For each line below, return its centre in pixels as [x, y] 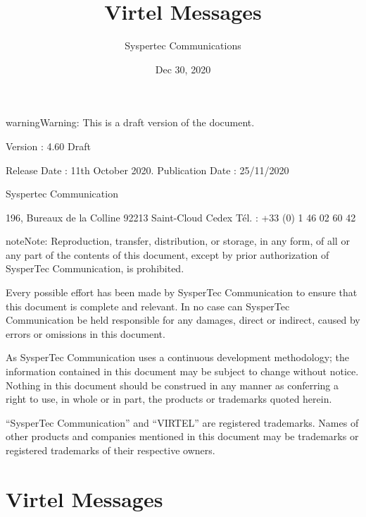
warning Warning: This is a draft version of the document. [130, 122]
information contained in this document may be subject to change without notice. [182, 371]
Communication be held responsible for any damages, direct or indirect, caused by [183, 320]
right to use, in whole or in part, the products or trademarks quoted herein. [169, 399]
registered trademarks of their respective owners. [111, 450]
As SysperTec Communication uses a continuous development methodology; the [178, 357]
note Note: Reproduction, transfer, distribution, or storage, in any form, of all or [178, 241]
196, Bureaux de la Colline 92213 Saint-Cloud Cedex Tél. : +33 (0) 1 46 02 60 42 [181, 217]
